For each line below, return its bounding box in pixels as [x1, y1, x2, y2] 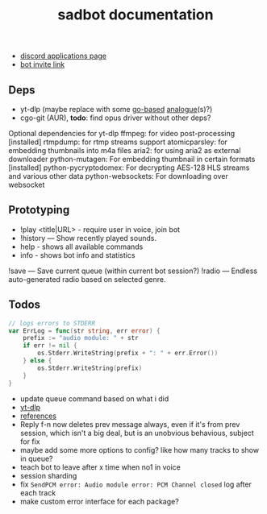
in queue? [19, 454, 54, 463]
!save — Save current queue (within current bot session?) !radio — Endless [8, 266, 258, 276]
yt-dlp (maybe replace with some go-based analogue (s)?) [19, 105, 213, 114]
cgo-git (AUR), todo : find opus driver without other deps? [19, 113, 211, 122]
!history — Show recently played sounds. [19, 233, 157, 242]
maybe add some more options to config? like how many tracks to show [19, 445, 260, 454]
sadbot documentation [57, 6, 214, 24]
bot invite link [19, 60, 65, 69]
